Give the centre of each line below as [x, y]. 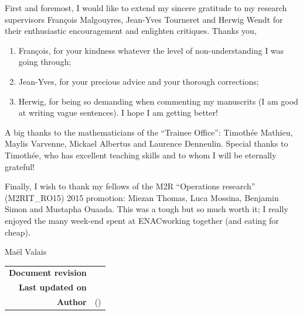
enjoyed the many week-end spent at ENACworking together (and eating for [142, 220]
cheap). [18, 232]
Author [72, 302]
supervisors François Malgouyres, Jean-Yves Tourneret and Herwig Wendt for [144, 19]
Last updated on [53, 287]
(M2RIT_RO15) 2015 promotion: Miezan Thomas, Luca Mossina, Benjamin [142, 197]
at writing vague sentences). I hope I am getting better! [118, 112]
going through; [45, 62]
